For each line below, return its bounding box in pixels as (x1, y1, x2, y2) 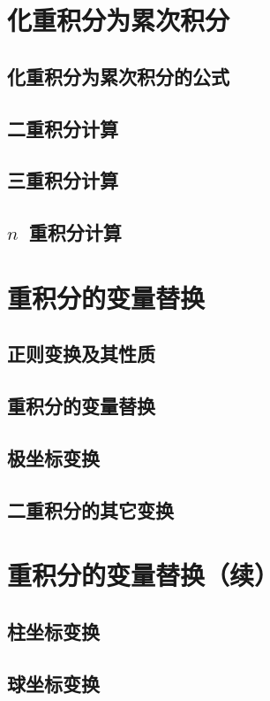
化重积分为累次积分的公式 (7, 62, 229, 89)
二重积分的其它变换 (7, 496, 174, 523)
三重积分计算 (7, 166, 118, 194)
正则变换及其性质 (7, 340, 155, 367)
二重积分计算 (7, 114, 118, 142)
